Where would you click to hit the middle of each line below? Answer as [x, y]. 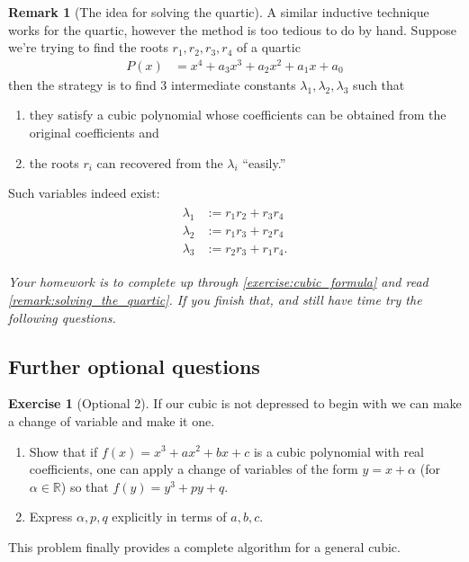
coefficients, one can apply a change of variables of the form [194, 469]
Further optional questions [134, 366]
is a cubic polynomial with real [339, 451]
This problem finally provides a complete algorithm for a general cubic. [204, 546]
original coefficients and [94, 133]
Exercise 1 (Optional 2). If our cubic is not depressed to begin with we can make [235, 403]
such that [379, 84]
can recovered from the [160, 162]
